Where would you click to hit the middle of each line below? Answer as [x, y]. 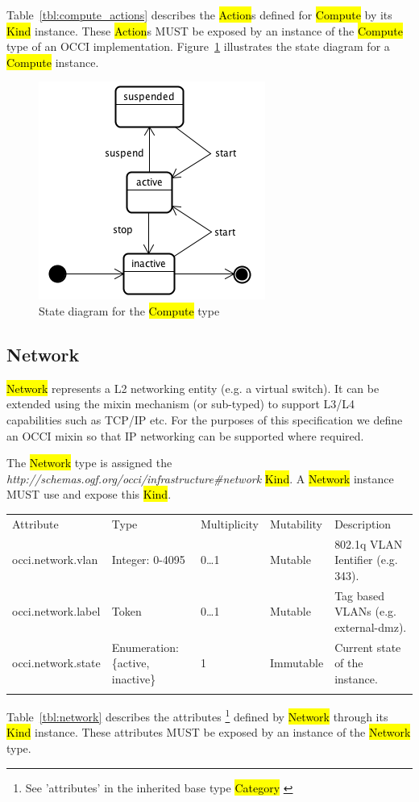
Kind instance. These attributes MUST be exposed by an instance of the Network [209, 732]
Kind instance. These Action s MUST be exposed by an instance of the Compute [205, 30]
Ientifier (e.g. [366, 560]
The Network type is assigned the [89, 463]
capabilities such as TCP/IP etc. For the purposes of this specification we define [205, 419]
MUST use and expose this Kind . [89, 494]
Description [363, 523]
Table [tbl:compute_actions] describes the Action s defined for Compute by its [199, 15]
